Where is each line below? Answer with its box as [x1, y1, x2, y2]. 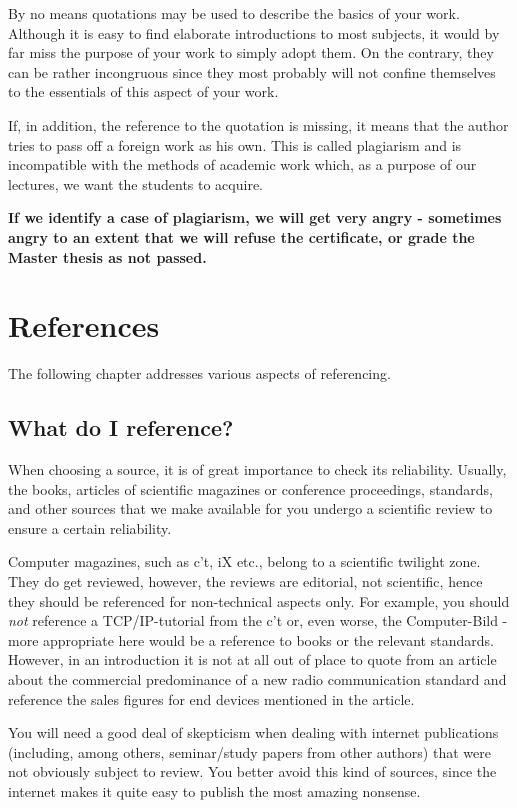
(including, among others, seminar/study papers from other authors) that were [8, 741, 491, 762]
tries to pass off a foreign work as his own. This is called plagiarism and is [8, 134, 462, 155]
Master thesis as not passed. [8, 246, 207, 267]
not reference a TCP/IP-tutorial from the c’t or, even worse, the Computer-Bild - [8, 610, 508, 631]
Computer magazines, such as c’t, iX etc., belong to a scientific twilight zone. [8, 551, 481, 572]
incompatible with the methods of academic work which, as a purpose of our [8, 154, 477, 175]
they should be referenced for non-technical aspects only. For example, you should [8, 590, 510, 611]
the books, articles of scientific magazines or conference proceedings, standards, [8, 478, 493, 499]
